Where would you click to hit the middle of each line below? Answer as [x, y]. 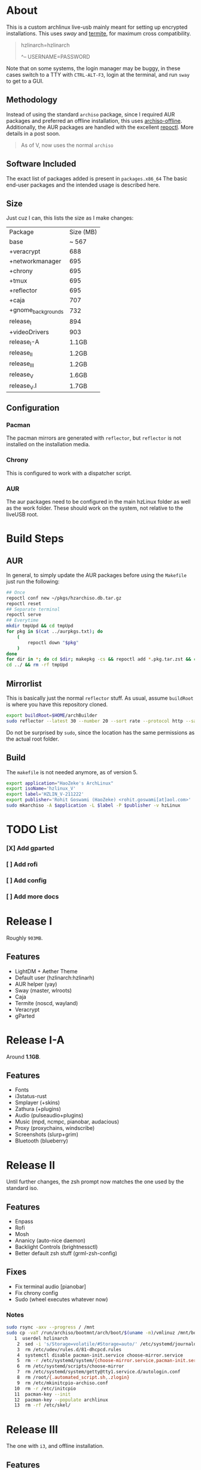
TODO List [32, 830]
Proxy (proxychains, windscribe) [55, 1128]
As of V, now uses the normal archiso [67, 145]
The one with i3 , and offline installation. [55, 1446]
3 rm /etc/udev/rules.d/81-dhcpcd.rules [69, 1349]
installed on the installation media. [48, 444]
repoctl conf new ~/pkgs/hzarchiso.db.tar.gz [64, 598]
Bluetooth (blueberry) [42, 1141]
